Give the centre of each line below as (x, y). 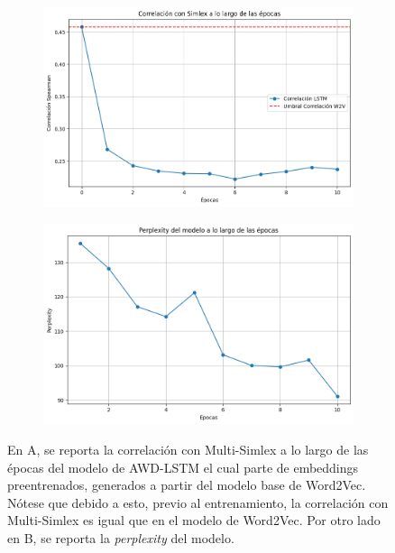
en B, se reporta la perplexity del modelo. (121, 538)
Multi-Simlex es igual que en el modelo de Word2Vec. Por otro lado (194, 520)
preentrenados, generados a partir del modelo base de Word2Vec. (187, 485)
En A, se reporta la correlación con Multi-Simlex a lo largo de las (188, 450)
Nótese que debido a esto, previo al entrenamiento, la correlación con (198, 502)
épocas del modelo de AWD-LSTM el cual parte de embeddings (183, 467)
